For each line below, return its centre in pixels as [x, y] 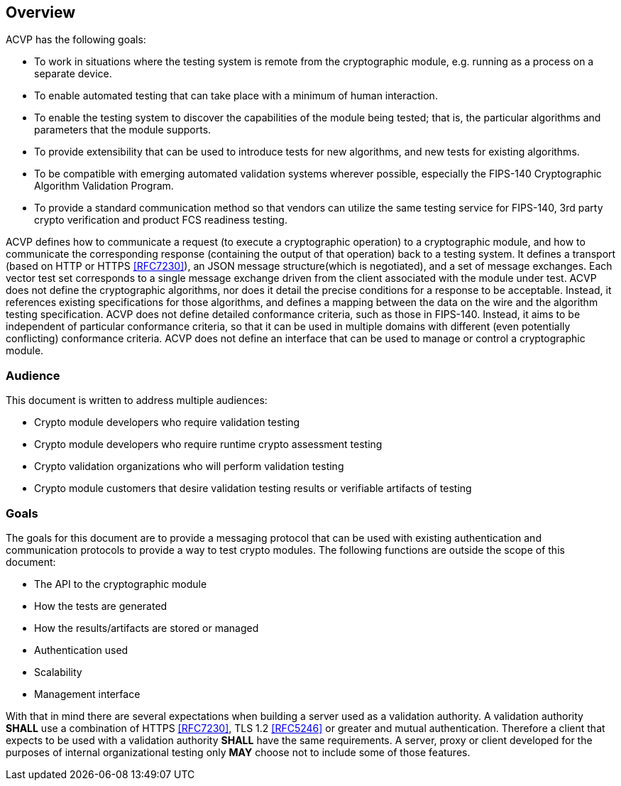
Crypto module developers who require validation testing [167, 422]
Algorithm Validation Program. [104, 186]
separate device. [73, 74]
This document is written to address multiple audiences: [137, 400]
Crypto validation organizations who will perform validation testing [189, 466]
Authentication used [81, 650]
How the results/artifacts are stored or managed [147, 628]
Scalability [58, 672]
